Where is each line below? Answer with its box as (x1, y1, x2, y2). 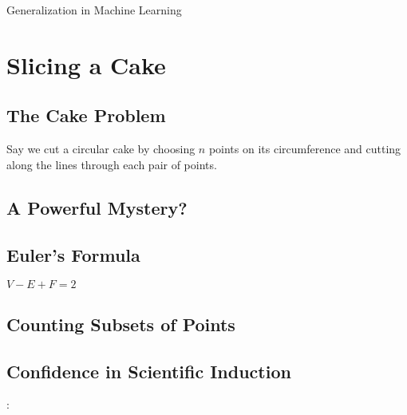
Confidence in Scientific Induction (6, 358, 291, 383)
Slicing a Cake (6, 48, 166, 81)
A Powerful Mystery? (6, 195, 188, 219)
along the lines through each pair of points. (6, 156, 217, 172)
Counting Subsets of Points (6, 311, 235, 336)
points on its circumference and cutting (208, 140, 401, 157)
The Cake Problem (6, 103, 166, 128)
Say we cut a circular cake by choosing (6, 140, 196, 157)
